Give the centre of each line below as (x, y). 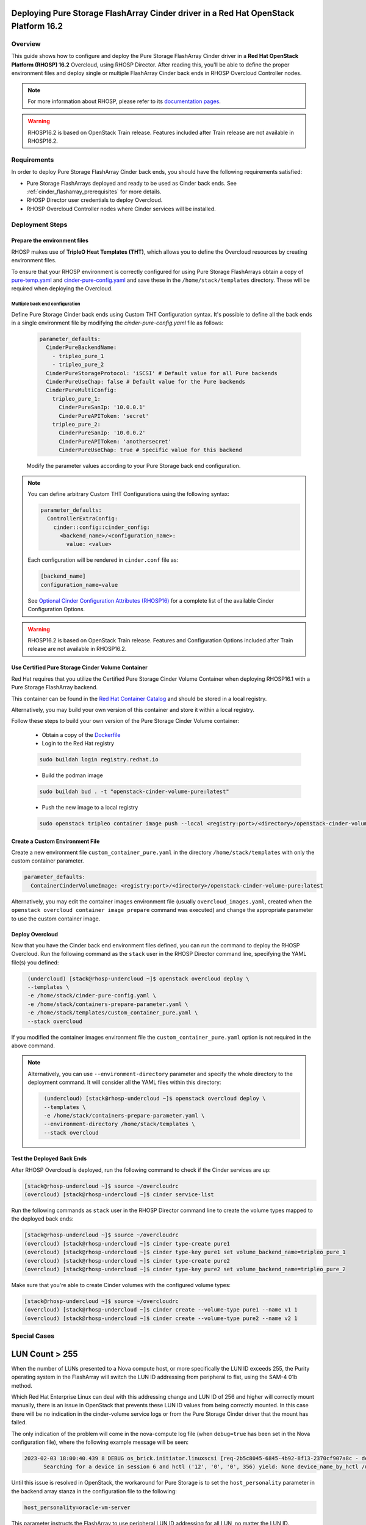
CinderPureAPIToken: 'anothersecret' (115, 441)
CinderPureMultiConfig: (81, 390)
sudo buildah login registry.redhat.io (99, 760)
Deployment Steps (39, 224)
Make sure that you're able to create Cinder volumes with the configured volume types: (121, 1285)
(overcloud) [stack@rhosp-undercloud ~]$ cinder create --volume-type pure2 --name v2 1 (161, 1318)
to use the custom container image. (56, 919)
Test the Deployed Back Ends (49, 1158)
